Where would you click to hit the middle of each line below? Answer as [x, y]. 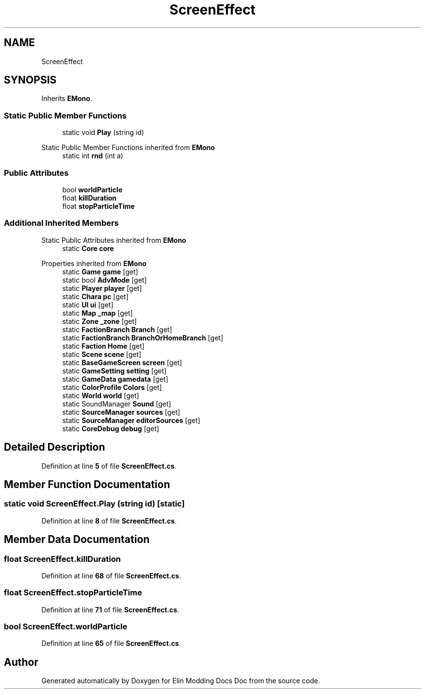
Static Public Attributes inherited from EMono [114, 240]
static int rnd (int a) [93, 156]
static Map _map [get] [98, 313]
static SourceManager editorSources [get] [131, 420]
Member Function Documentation [87, 484]
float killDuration [90, 198]
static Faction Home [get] [103, 346]
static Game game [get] [100, 271]
